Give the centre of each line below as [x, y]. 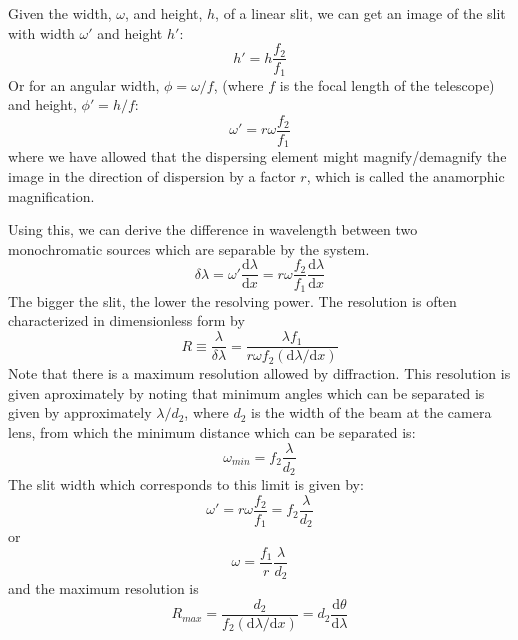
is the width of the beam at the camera [371, 412]
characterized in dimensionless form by [126, 320]
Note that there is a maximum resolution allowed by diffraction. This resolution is [259, 373]
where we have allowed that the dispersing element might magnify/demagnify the [257, 156]
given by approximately [80, 412]
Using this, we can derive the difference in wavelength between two [213, 229]
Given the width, [60, 13]
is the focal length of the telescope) [387, 84]
